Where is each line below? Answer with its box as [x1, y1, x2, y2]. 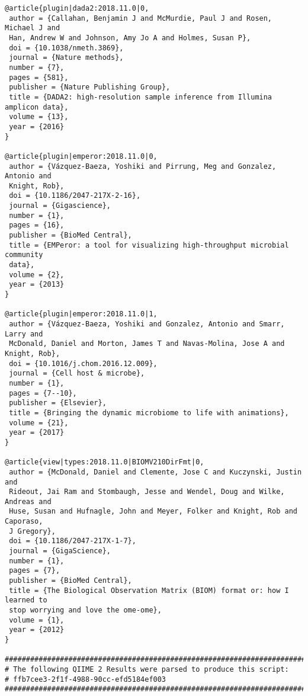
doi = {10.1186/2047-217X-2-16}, [9, 191, 141, 200]
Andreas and [5, 497, 52, 506]
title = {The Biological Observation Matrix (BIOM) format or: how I [9, 586, 289, 595]
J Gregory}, [9, 527, 56, 535]
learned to [5, 596, 47, 605]
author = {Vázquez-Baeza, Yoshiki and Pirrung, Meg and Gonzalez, [9, 162, 277, 171]
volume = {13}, [9, 113, 69, 121]
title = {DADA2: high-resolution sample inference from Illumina [9, 92, 272, 101]
